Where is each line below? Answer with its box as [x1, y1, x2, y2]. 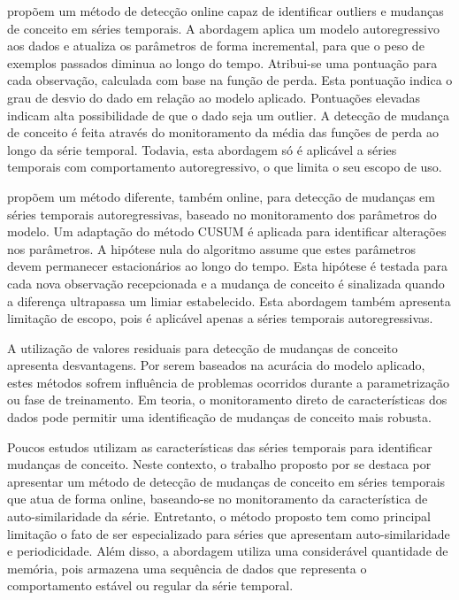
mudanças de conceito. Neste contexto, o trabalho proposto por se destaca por [7, 455, 432, 473]
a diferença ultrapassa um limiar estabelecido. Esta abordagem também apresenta [7, 291, 451, 310]
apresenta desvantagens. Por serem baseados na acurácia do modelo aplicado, [7, 356, 425, 374]
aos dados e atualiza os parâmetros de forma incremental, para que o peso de [7, 36, 425, 55]
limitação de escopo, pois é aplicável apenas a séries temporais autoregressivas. [7, 309, 433, 327]
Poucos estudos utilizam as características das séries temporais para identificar [7, 437, 432, 456]
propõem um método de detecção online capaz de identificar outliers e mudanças [7, 2, 444, 19]
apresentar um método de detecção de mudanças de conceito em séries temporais [7, 472, 446, 490]
